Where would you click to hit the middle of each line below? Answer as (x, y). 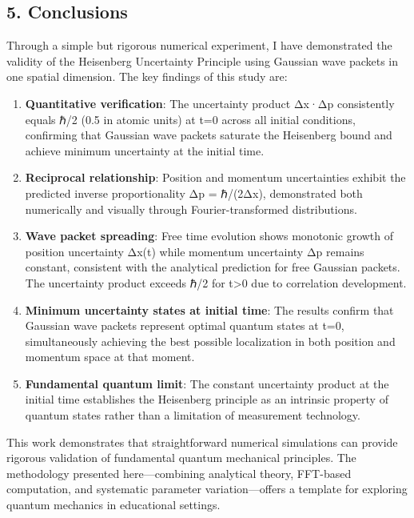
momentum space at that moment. (110, 357)
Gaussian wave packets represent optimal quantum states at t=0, (185, 325)
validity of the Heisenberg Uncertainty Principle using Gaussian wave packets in (203, 60)
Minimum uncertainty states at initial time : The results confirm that (209, 309)
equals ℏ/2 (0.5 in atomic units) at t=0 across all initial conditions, (190, 119)
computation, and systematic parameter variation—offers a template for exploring (207, 489)
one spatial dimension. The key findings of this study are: (147, 76)
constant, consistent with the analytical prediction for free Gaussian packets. (213, 267)
